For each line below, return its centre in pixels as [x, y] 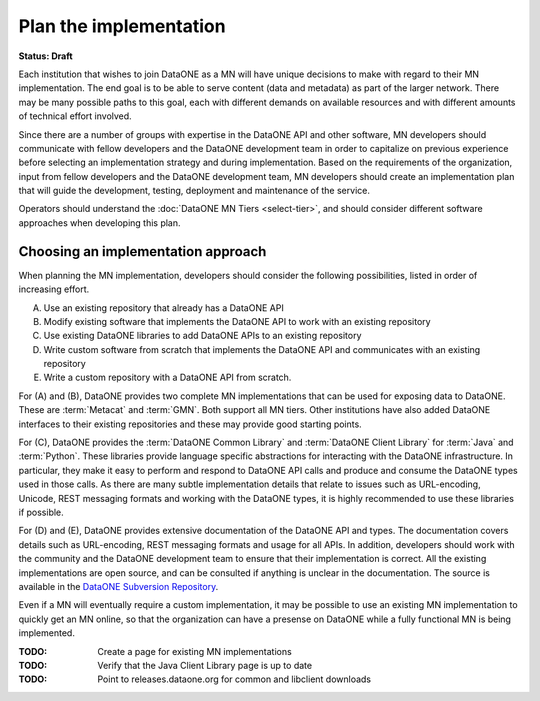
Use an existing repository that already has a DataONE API [163, 307]
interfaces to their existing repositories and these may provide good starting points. [190, 424]
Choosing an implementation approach [142, 251]
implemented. [46, 633]
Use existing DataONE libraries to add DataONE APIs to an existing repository [202, 336]
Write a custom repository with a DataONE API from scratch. [167, 377]
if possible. [41, 512]
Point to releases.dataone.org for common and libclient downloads [234, 679]
